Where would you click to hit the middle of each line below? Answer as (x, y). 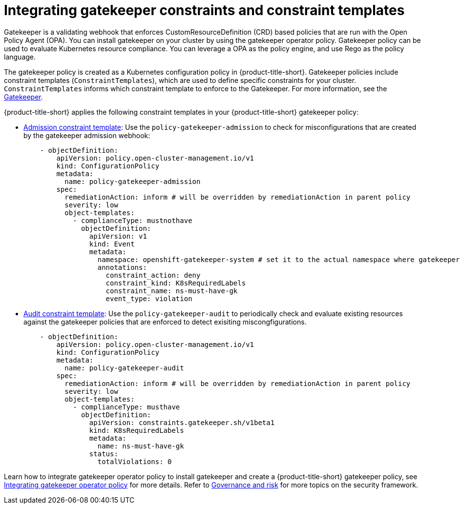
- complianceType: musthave (126, 407)
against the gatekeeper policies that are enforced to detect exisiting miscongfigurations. (165, 322)
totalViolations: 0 (135, 461)
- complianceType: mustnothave (133, 220)
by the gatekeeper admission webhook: (87, 135)
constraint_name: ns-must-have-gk (172, 291)
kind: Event (112, 244)
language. (20, 57)
